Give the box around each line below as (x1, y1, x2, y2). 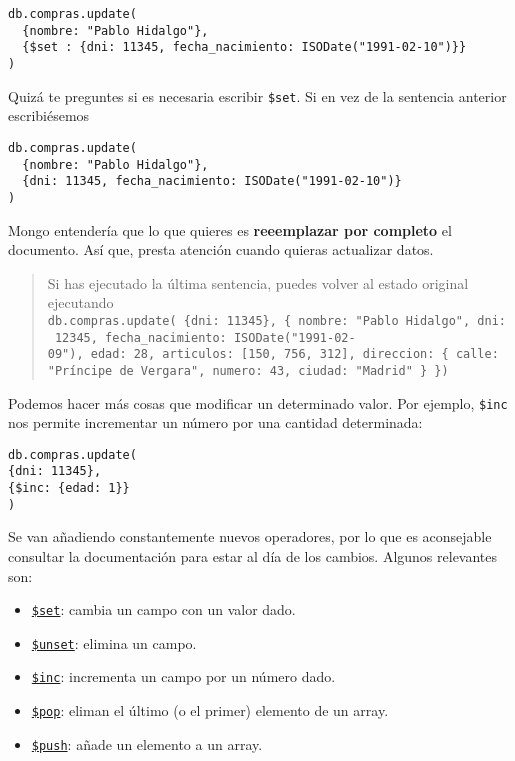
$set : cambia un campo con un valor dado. (31, 599, 296, 620)
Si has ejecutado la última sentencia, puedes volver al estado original (47, 272, 469, 293)
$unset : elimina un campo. (31, 632, 197, 653)
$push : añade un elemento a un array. (31, 733, 263, 754)
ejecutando (47, 292, 114, 313)
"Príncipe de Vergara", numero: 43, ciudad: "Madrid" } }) (47, 363, 449, 378)
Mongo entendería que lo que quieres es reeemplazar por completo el (8, 219, 452, 240)
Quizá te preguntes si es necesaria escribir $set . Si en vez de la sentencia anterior (8, 85, 507, 106)
